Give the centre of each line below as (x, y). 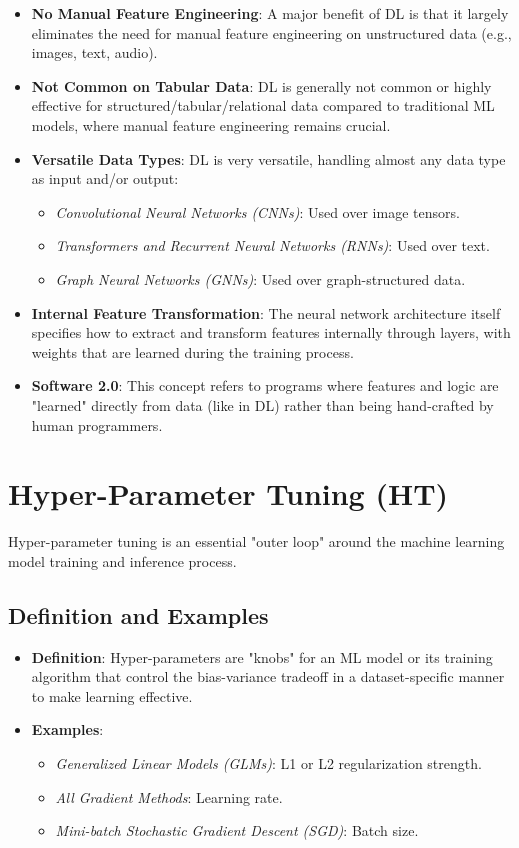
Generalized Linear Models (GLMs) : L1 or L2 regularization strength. (268, 762)
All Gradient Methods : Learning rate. (169, 796)
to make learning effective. (112, 695)
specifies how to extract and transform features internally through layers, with (271, 332)
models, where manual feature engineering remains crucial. (211, 124)
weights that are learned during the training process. (192, 351)
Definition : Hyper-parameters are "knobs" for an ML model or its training (262, 656)
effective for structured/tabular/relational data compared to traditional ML (263, 105)
